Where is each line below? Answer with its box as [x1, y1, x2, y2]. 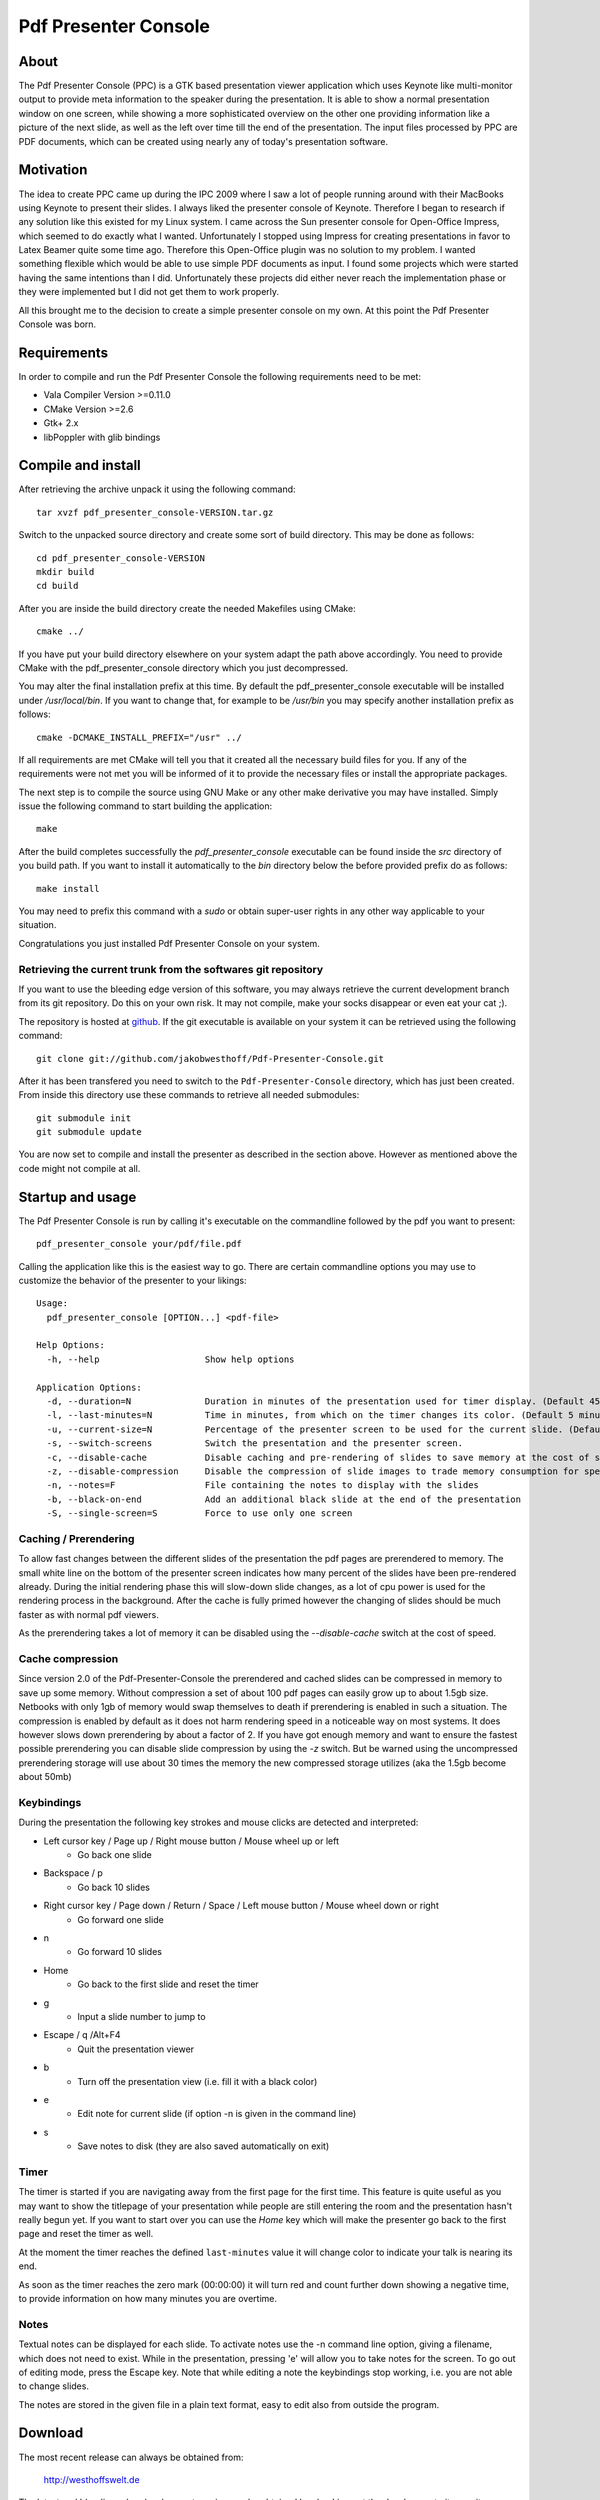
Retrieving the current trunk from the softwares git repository [18, 962, 324, 976]
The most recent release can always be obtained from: [18, 2451, 244, 2463]
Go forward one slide [77, 1913, 164, 1925]
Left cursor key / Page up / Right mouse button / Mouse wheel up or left [43, 1835, 340, 1847]
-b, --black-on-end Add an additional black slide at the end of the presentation [46, 1493, 522, 1505]
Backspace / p [43, 1867, 104, 1879]
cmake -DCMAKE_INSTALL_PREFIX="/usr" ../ [36, 731, 242, 743]
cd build [36, 580, 79, 592]
